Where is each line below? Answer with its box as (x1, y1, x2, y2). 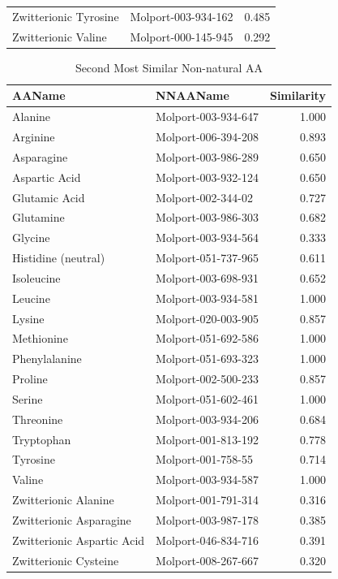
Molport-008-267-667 (156, 551, 259, 568)
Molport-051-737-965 (156, 249, 259, 266)
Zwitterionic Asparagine (12, 512, 131, 528)
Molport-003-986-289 (156, 148, 259, 165)
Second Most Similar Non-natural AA (75, 58, 263, 76)
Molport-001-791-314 (156, 491, 259, 508)
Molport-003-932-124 (156, 168, 259, 185)
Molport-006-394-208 (156, 127, 259, 145)
